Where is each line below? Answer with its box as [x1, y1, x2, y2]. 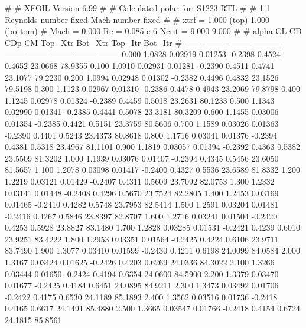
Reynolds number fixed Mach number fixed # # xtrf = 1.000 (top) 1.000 [5, 13, 270, 25]
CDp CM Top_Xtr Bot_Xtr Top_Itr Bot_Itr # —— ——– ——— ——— [5, 36, 280, 48]
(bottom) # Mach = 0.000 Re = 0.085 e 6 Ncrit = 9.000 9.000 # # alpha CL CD [5, 25, 302, 37]
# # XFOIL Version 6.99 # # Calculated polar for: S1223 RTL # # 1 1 [5, 2, 271, 14]
